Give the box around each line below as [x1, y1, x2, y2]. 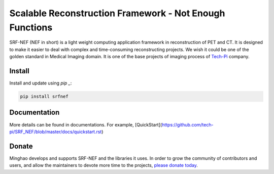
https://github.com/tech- [161, 121, 214, 127]
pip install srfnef [20, 94, 68, 100]
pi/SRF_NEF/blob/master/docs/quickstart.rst [9, 128, 102, 135]
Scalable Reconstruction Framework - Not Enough [9, 8, 225, 19]
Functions [9, 22, 53, 33]
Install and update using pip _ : [9, 80, 72, 86]
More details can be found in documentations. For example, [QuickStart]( [9, 121, 162, 127]
